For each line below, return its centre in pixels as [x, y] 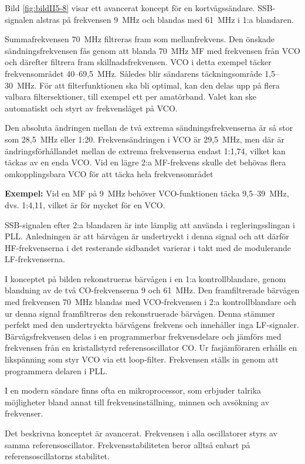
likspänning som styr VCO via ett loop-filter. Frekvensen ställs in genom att [142, 359]
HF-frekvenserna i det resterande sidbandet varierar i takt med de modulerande [148, 247]
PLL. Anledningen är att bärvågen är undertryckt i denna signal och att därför [147, 236]
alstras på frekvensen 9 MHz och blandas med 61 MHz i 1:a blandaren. [165, 19]
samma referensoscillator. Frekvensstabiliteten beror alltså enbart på [128, 444]
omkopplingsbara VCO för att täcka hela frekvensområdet [109, 173]
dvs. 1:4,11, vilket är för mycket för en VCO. [85, 204]
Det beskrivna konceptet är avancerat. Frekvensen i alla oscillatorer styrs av [141, 433]
